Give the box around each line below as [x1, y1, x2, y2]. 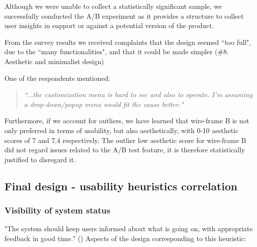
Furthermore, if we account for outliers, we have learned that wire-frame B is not [4, 115, 250, 126]
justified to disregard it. [4, 154, 76, 164]
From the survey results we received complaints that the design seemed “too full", [4, 36, 251, 47]
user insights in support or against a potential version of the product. [4, 20, 214, 31]
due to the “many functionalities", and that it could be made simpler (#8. [4, 46, 229, 57]
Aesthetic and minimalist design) [4, 56, 104, 66]
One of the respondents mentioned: [4, 72, 110, 83]
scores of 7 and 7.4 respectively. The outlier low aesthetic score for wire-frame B [4, 135, 246, 145]
